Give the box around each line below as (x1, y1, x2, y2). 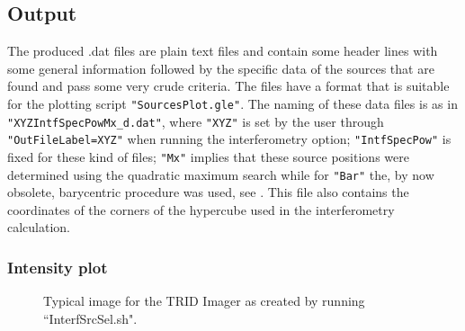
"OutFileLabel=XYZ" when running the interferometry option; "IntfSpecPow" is (7, 130, 452, 148)
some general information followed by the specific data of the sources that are (7, 58, 434, 77)
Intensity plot (7, 255, 108, 278)
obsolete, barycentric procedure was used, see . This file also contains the (7, 183, 409, 201)
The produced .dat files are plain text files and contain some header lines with (7, 41, 438, 60)
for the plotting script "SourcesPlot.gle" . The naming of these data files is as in (7, 94, 458, 112)
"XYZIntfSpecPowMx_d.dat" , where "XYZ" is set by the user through (7, 112, 384, 130)
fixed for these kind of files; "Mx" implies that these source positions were (7, 147, 409, 165)
